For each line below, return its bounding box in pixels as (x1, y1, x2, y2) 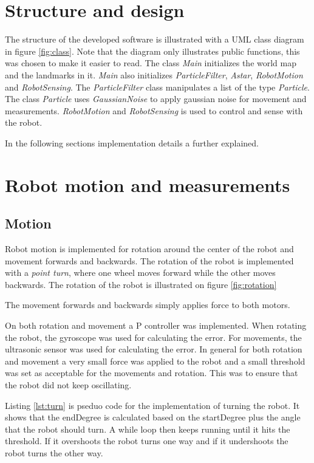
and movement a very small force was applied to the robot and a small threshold (5, 354, 305, 367)
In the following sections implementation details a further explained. (5, 136, 259, 149)
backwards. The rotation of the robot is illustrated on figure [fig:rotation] (5, 278, 277, 290)
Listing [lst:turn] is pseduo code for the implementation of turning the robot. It (5, 399, 300, 411)
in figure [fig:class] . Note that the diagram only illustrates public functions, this (5, 44, 300, 57)
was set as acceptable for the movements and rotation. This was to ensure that (5, 366, 298, 379)
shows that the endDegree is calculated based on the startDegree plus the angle (5, 411, 301, 424)
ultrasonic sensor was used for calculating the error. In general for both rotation (5, 343, 302, 355)
